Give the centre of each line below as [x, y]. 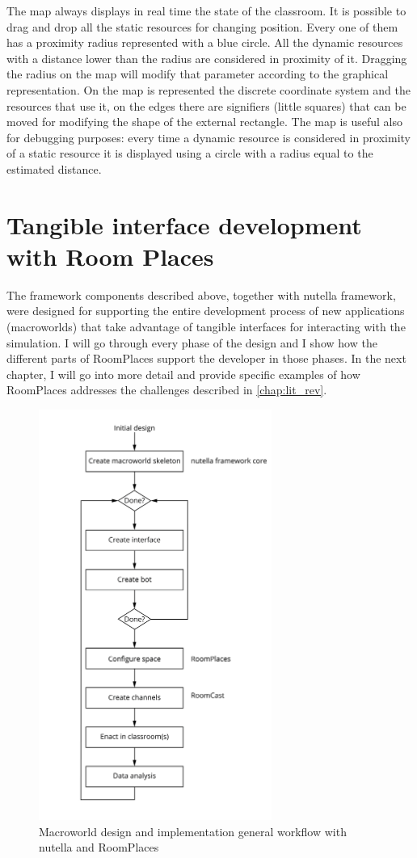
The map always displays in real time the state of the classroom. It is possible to [206, 11]
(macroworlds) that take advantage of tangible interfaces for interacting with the [206, 327]
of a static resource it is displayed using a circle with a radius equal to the [190, 153]
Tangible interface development [184, 224]
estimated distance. [54, 168]
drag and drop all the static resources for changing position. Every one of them [202, 26]
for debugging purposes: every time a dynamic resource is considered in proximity [208, 137]
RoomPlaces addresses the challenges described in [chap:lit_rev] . [167, 390]
